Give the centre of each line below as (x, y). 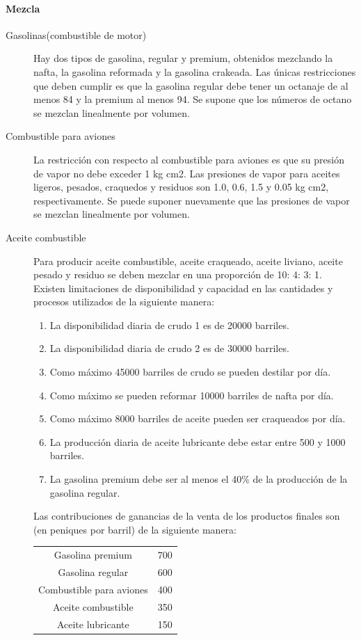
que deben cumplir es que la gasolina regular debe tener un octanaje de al (191, 85)
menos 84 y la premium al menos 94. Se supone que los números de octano (193, 99)
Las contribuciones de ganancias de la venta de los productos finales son (187, 516)
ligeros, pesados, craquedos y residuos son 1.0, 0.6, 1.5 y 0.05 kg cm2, (181, 187)
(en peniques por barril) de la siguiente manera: (135, 529)
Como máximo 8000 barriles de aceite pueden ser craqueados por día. (198, 418)
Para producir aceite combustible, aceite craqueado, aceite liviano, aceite (188, 261)
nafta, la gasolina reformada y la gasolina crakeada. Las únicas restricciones (195, 71)
